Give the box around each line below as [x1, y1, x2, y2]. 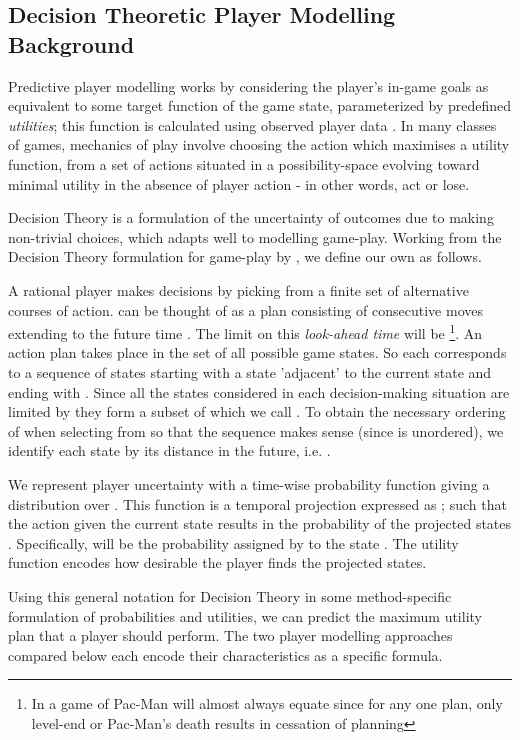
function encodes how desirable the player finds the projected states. [8, 552, 427, 573]
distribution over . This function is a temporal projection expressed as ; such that [8, 493, 507, 514]
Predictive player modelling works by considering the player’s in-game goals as [8, 75, 489, 96]
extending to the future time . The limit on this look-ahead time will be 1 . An [8, 320, 483, 343]
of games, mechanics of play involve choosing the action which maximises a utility [8, 134, 510, 155]
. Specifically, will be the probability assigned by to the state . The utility [8, 532, 459, 553]
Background [8, 28, 135, 59]
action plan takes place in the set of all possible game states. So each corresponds [8, 342, 507, 363]
